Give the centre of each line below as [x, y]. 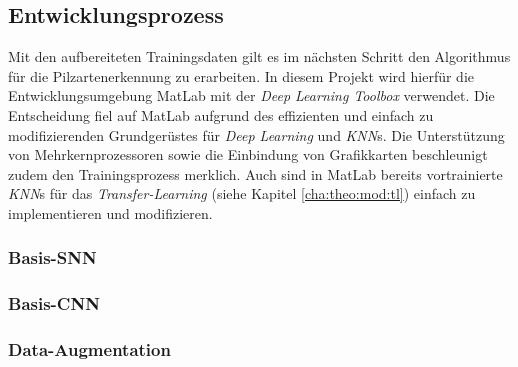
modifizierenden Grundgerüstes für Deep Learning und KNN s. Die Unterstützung [256, 134]
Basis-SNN [52, 257]
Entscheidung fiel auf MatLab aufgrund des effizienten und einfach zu [221, 114]
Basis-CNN [54, 303]
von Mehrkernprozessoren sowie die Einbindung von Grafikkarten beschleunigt [248, 154]
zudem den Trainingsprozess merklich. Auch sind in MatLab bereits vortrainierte [255, 173]
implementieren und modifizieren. [110, 212]
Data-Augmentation [89, 349]
